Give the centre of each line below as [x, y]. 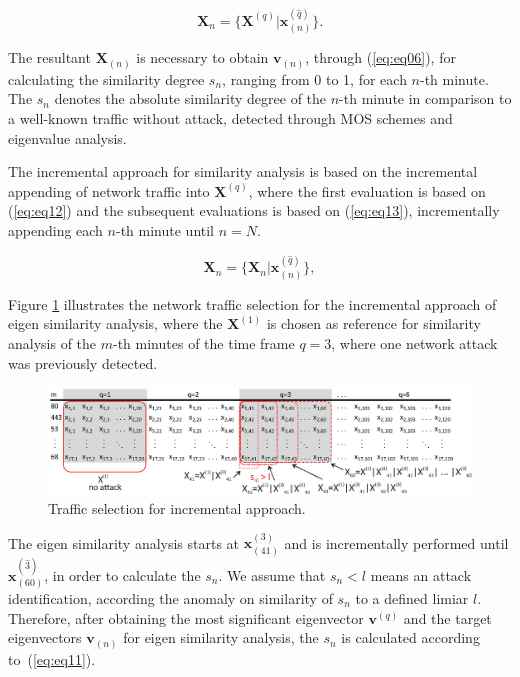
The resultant [49, 57]
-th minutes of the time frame [204, 342]
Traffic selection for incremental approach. [177, 507]
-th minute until [164, 229]
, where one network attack [414, 342]
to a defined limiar [412, 598]
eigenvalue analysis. [67, 137]
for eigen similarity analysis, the [221, 637]
